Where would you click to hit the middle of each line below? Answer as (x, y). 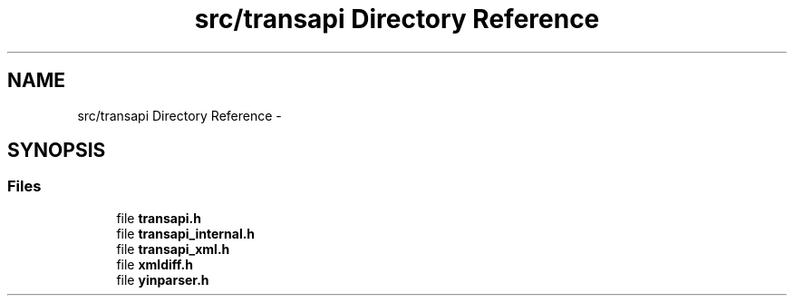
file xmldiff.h (155, 264)
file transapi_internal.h (186, 233)
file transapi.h (159, 218)
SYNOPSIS (57, 151)
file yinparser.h (163, 279)
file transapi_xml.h (173, 249)
